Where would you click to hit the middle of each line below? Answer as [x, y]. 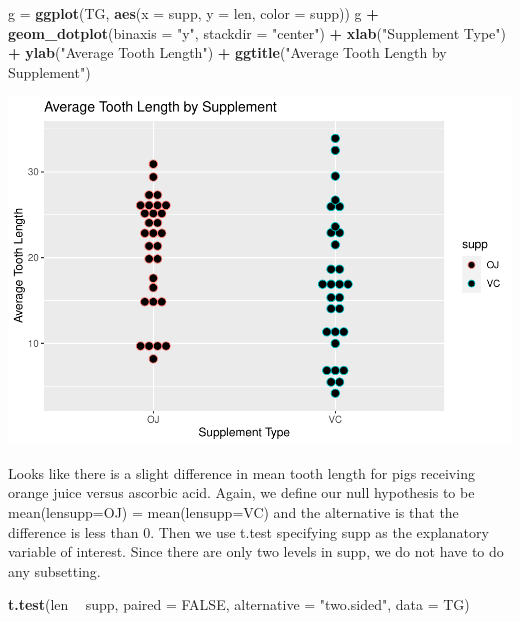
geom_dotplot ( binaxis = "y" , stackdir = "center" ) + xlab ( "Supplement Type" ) [257, 32]
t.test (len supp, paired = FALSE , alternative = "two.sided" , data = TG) [239, 604]
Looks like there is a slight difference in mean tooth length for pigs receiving [241, 472]
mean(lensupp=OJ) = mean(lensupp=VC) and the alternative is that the [233, 512]
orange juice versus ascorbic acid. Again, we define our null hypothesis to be [241, 492]
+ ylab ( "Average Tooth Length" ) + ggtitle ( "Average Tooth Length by [227, 52]
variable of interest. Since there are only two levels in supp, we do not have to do [256, 551]
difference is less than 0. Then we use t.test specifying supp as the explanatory [248, 531]
